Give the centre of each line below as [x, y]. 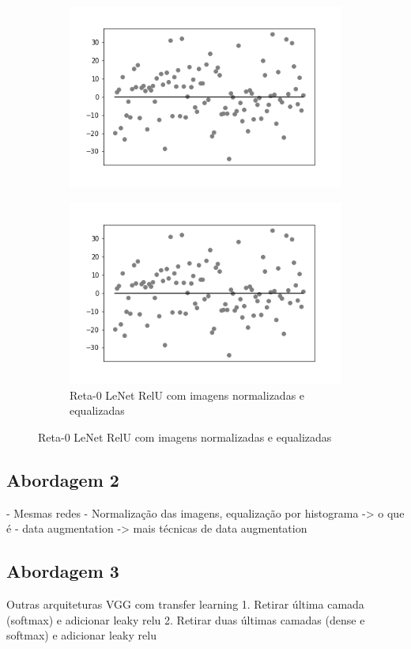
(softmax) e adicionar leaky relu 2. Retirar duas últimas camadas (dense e [186, 619]
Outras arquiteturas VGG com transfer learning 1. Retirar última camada [185, 604]
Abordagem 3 [63, 571]
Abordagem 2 [63, 480]
